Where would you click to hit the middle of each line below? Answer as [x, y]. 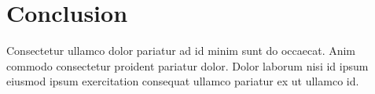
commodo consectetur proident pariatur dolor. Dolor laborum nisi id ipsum [187, 65]
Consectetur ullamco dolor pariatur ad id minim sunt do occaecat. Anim [181, 51]
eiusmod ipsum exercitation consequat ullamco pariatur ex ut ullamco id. [183, 81]
